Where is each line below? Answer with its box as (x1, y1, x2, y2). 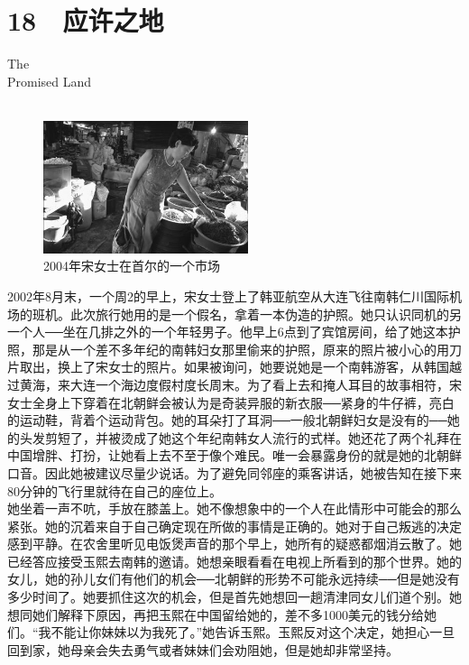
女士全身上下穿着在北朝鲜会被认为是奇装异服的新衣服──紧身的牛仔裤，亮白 (7, 393, 455, 411)
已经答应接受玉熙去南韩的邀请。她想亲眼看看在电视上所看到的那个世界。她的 (7, 551, 462, 570)
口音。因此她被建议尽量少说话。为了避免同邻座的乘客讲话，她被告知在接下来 (7, 463, 462, 482)
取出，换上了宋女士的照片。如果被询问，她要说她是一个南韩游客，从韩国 (19, 357, 449, 376)
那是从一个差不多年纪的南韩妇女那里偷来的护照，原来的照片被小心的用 (32, 339, 449, 358)
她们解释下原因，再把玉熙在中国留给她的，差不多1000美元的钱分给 (32, 605, 424, 623)
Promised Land (7, 71, 92, 90)
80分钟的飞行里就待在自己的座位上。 (7, 481, 222, 500)
